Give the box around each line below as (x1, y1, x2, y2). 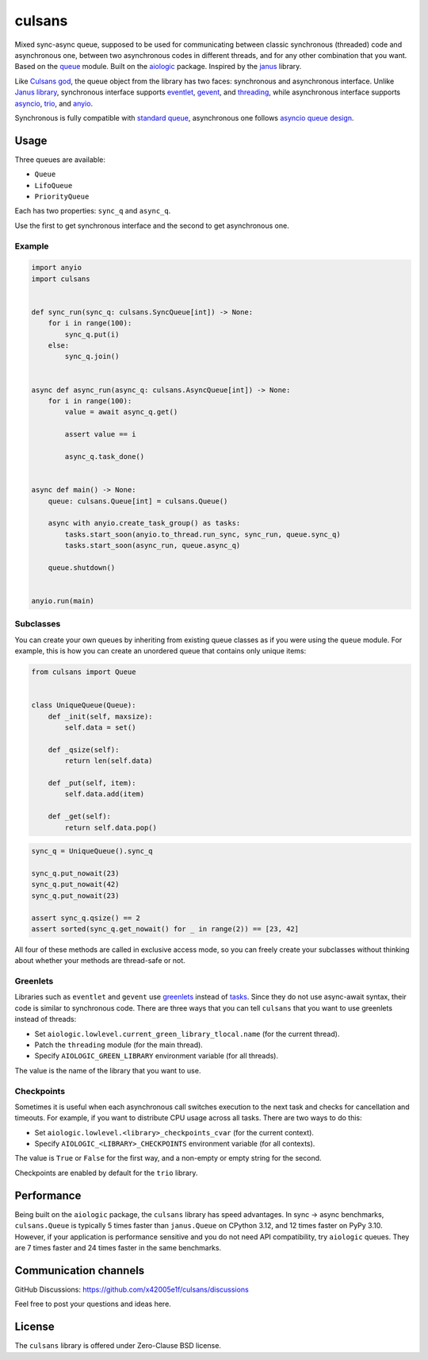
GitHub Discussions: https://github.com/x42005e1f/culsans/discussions (14, 1285, 249, 1294)
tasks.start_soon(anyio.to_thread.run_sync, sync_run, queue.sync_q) (64, 530, 341, 539)
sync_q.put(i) (64, 329, 120, 339)
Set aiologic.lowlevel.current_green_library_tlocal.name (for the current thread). (34, 1029, 340, 1038)
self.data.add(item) (64, 790, 145, 799)
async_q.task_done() (64, 452, 145, 460)
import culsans (31, 274, 90, 283)
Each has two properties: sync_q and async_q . (14, 206, 171, 216)
